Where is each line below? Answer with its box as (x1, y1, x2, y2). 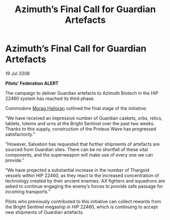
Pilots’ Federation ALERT (5, 80, 59, 86)
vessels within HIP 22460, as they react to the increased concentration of (5, 172, 159, 178)
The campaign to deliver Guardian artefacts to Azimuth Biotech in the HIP (5, 90, 159, 96)
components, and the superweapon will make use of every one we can (5, 152, 153, 158)
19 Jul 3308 (5, 70, 30, 77)
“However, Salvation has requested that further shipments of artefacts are (5, 141, 160, 147)
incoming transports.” (5, 189, 51, 195)
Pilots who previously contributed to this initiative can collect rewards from (5, 198, 161, 204)
